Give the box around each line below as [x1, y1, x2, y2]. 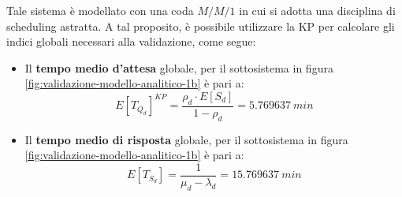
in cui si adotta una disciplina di [239, 2, 396, 18]
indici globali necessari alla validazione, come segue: [6, 33, 256, 50]
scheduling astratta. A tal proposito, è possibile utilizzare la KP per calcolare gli [6, 17, 395, 34]
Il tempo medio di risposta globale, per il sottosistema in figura [24, 131, 348, 147]
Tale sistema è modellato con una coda [6, 2, 194, 18]
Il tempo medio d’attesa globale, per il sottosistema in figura [24, 59, 333, 76]
